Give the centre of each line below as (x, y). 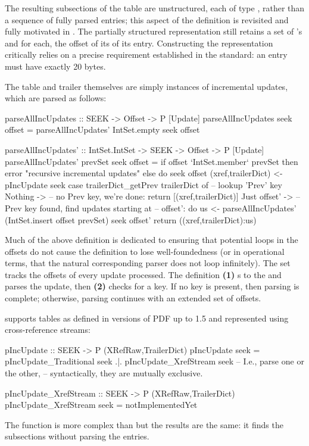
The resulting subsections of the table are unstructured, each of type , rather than (155, 8)
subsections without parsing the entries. (77, 436)
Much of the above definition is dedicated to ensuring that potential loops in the (152, 240)
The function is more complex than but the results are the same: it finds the (144, 424)
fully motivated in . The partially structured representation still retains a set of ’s (154, 31)
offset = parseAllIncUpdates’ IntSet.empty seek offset (102, 130)
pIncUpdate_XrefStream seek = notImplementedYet (101, 405)
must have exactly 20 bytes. (55, 66)
